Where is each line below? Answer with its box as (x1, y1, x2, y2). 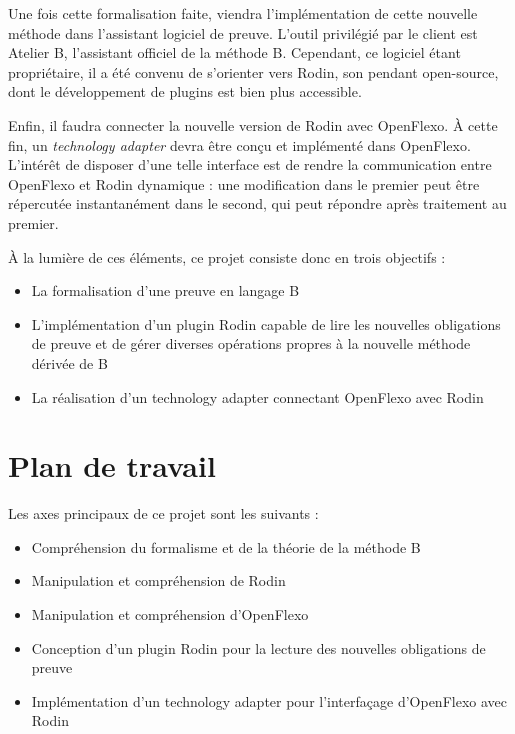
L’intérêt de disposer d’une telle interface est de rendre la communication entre (8, 154, 492, 175)
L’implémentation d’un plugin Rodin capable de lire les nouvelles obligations (31, 313, 501, 334)
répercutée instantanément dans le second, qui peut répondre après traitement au (8, 193, 507, 214)
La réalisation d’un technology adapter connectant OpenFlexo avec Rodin (31, 386, 484, 407)
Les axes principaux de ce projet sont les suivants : (8, 503, 319, 524)
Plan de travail (8, 445, 216, 486)
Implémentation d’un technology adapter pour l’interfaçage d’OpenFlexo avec (31, 690, 507, 711)
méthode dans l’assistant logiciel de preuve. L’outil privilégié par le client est (8, 22, 478, 43)
